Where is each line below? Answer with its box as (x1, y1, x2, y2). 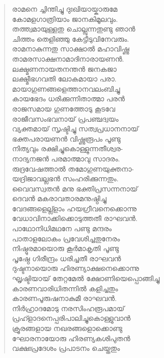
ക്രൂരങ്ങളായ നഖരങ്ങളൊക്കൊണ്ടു (12, 323, 123, 333)
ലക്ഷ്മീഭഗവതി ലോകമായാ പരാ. (12, 73, 117, 84)
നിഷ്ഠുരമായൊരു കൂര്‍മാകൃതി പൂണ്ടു (12, 243, 119, 254)
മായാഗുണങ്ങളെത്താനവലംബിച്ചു (12, 83, 120, 94)
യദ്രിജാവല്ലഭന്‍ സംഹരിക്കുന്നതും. (12, 173, 119, 184)
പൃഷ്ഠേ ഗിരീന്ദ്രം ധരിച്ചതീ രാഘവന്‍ (12, 253, 121, 263)
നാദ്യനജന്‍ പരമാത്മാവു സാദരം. (12, 153, 120, 163)
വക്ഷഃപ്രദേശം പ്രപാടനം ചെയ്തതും (12, 343, 120, 353)
